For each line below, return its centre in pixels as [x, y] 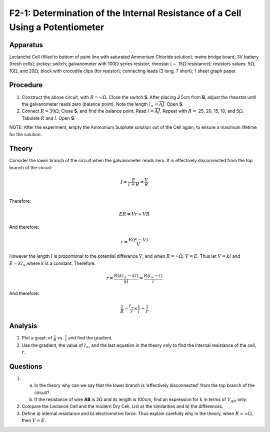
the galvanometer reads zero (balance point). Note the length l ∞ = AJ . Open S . [102, 104]
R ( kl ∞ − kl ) [126, 276]
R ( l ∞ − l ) [153, 276]
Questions [26, 366]
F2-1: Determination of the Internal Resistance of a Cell [125, 13]
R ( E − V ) [138, 240]
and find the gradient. [90, 337]
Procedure [26, 85]
